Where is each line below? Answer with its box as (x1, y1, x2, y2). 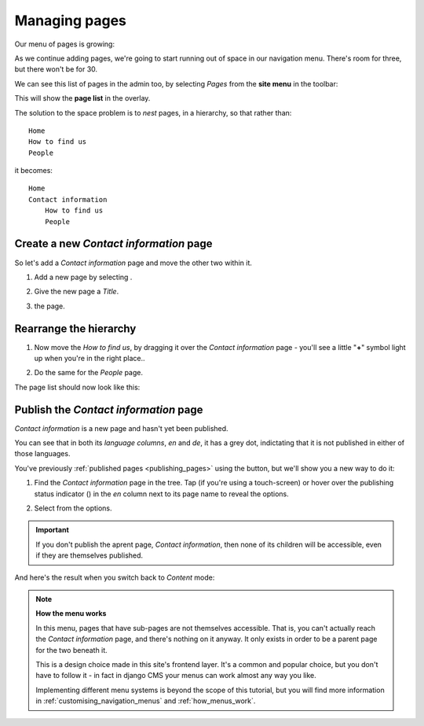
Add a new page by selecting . (34, 272, 133, 282)
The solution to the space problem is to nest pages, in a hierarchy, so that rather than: (14, 108, 292, 117)
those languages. (14, 449, 71, 459)
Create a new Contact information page (14, 237, 213, 251)
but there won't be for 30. (14, 64, 98, 74)
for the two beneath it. (35, 645, 108, 654)
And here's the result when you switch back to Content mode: (14, 573, 215, 582)
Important (35, 525, 70, 535)
